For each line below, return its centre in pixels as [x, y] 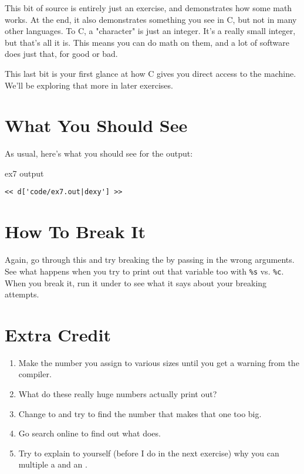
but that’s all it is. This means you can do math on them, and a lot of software [147, 42]
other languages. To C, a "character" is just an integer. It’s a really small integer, [150, 31]
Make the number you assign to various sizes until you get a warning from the [159, 362]
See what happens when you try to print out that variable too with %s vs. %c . [144, 271]
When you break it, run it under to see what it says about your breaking [136, 282]
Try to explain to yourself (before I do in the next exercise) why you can [149, 453]
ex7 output [24, 173]
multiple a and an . [53, 464]
